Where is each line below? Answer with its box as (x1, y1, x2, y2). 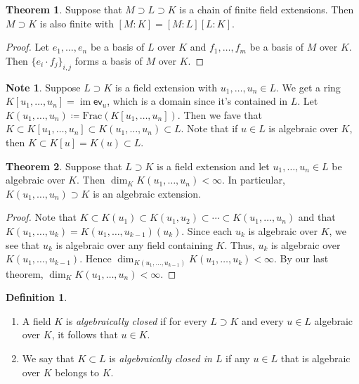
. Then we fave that (177, 107, 262, 122)
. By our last (273, 251, 329, 266)
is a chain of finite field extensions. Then (179, 2, 354, 16)
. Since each (181, 223, 233, 238)
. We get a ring (276, 79, 341, 94)
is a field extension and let (157, 158, 270, 173)
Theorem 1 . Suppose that (6, 2, 122, 16)
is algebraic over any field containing (56, 237, 213, 252)
